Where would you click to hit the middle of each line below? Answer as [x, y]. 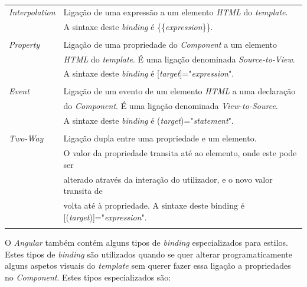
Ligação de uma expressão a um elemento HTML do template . [176, 11]
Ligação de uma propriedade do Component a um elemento [170, 44]
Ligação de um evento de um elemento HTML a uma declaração [179, 91]
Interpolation [32, 11]
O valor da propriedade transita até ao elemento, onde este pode [180, 153]
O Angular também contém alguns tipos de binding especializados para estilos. [146, 242]
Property [25, 44]
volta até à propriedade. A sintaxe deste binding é [154, 205]
